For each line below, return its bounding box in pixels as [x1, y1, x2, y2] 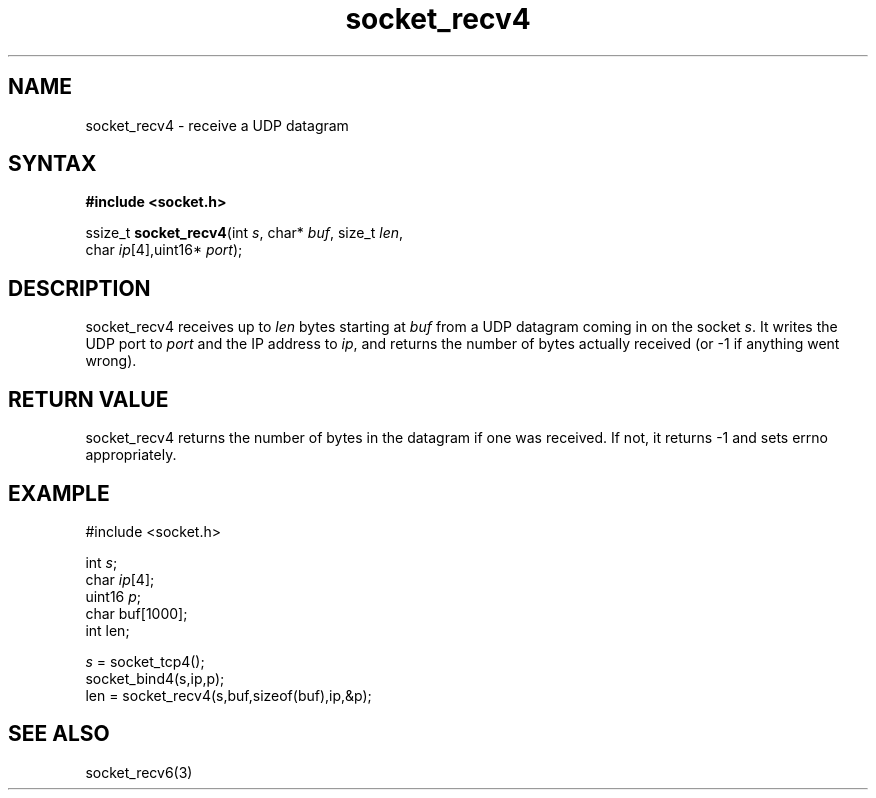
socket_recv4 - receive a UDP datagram [85, 116, 349, 134]
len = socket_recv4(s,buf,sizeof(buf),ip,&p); [85, 686, 372, 704]
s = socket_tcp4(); [85, 652, 205, 670]
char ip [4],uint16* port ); [85, 241, 243, 259]
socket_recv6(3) [85, 763, 193, 781]
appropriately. [85, 446, 177, 464]
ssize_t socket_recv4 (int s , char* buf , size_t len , [85, 224, 404, 242]
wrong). [85, 352, 137, 370]
